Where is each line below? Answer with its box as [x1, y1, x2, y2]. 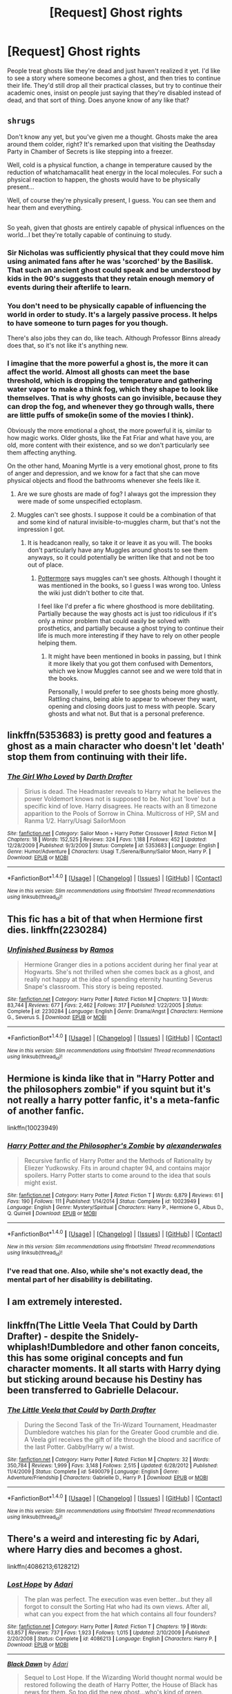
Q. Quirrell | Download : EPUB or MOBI [7, 1210, 97, 1217]
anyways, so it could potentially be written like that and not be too [27, 553, 215, 561]
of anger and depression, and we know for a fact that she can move [7, 468, 200, 477]
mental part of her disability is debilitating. [7, 1275, 153, 1284]
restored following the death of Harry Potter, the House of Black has [23, 1681, 218, 1689]
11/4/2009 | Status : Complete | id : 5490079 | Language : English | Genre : [7, 1468, 180, 1476]
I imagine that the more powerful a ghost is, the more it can [7, 359, 209, 368]
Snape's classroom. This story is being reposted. [23, 982, 164, 991]
